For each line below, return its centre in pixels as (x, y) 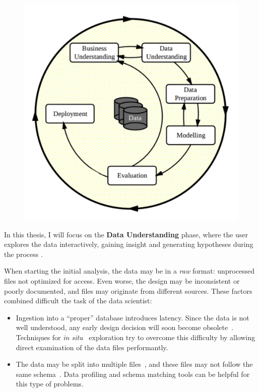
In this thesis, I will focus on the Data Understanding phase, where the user (126, 234)
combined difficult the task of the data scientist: (78, 301)
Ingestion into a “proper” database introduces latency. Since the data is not (133, 317)
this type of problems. (50, 384)
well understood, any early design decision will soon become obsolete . (125, 327)
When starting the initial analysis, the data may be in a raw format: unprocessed (129, 271)
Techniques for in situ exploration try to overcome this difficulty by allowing (136, 337)
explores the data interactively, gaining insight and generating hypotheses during (129, 244)
